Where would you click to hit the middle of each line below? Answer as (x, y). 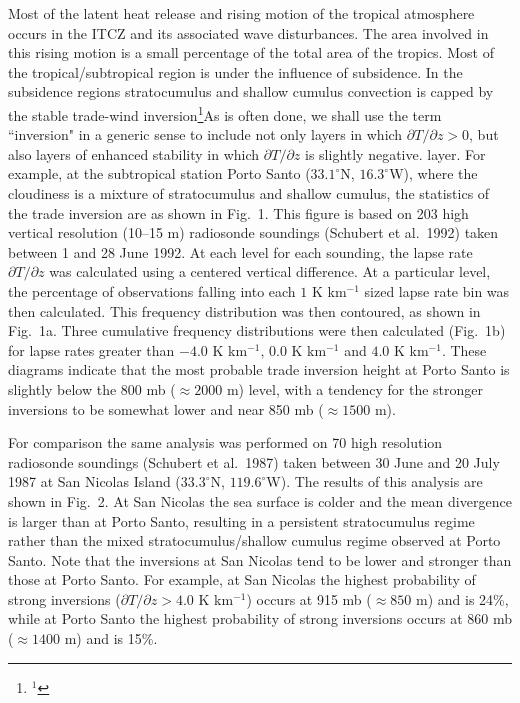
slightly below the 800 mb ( (92, 388)
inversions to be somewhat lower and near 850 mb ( (166, 408)
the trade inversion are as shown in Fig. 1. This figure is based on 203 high (238, 212)
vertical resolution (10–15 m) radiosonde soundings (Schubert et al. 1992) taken (253, 232)
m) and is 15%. (111, 638)
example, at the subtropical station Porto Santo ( (159, 173)
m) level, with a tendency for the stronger (355, 388)
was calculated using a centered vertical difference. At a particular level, (270, 271)
